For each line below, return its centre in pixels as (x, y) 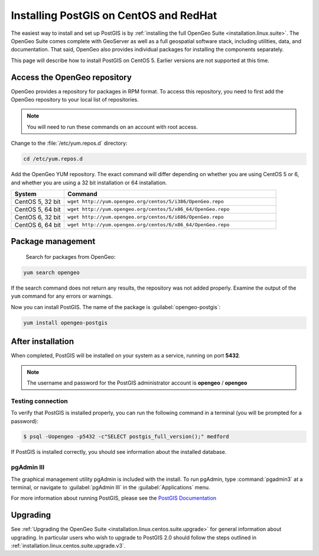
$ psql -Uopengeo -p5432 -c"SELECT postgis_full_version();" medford (126, 437)
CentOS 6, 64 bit (38, 225)
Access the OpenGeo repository (71, 77)
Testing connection (39, 401)
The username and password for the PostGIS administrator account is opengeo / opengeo (137, 383)
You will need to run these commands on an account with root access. (112, 126)
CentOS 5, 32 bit (38, 201)
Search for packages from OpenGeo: (71, 256)
